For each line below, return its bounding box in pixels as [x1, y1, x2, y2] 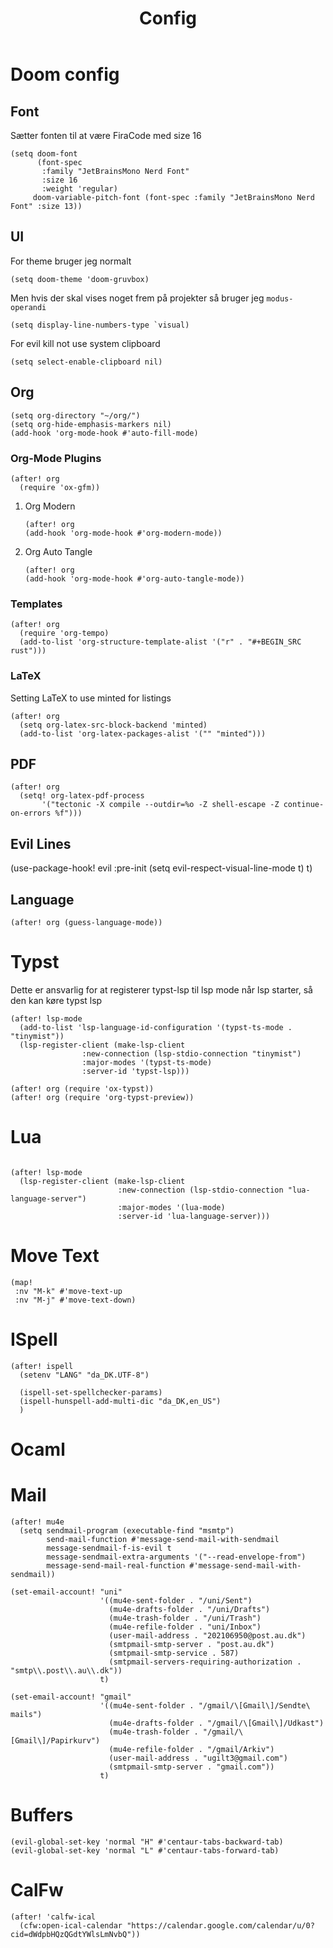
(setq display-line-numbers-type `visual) [10, 320, 190, 330]
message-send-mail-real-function [46, 1560, 186, 1571]
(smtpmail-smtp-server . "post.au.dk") [108, 1639, 275, 1649]
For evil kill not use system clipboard [10, 337, 161, 349]
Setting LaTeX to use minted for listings [10, 692, 172, 704]
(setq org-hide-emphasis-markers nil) [10, 419, 172, 429]
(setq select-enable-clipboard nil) [10, 357, 163, 367]
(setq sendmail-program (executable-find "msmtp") [19, 1525, 235, 1536]
